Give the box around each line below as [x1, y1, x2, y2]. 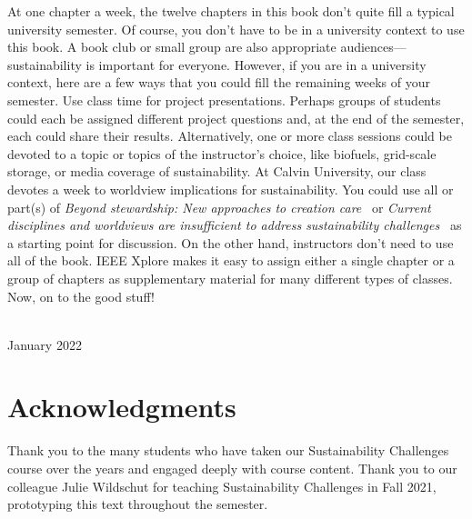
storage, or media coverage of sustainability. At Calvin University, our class [7, 162, 427, 181]
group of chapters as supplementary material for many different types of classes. [7, 268, 453, 287]
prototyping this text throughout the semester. [7, 494, 268, 514]
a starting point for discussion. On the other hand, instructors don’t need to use [7, 233, 454, 252]
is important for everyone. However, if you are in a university [85, 55, 427, 74]
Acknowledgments [7, 388, 236, 425]
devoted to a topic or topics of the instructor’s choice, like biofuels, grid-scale [7, 144, 437, 163]
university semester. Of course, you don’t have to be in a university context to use [7, 19, 465, 38]
